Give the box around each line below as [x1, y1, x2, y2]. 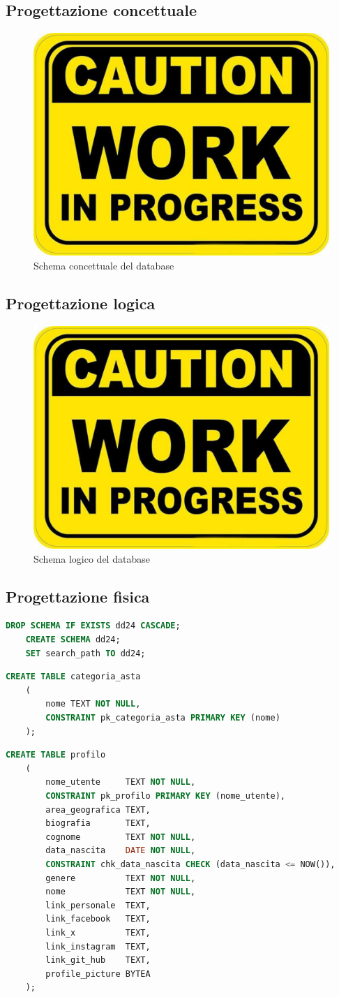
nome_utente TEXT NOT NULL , [45, 777, 196, 788]
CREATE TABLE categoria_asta [6, 672, 141, 682]
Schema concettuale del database [33, 258, 174, 273]
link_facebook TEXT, [45, 914, 151, 924]
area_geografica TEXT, [45, 804, 151, 815]
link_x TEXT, [45, 927, 151, 938]
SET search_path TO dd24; [25, 648, 146, 658]
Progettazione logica [6, 293, 156, 314]
